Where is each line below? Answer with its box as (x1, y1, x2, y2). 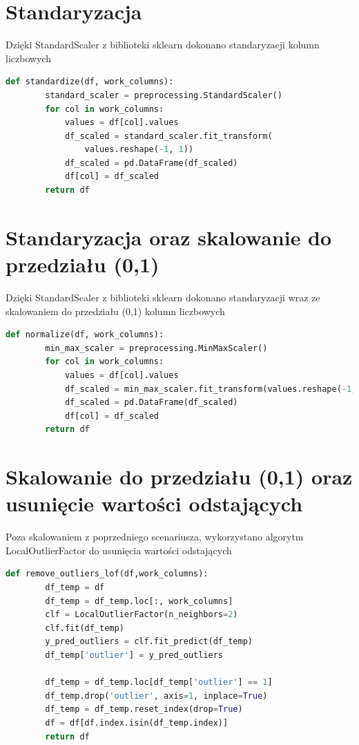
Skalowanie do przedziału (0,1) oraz (6, 462, 353, 491)
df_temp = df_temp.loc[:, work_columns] (45, 596, 233, 606)
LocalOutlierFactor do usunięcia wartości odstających (6, 543, 232, 557)
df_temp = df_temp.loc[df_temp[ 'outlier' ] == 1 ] (45, 677, 273, 688)
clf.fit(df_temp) (45, 623, 124, 633)
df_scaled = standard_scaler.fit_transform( (64, 131, 273, 141)
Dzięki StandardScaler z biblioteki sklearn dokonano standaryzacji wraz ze (6, 290, 320, 304)
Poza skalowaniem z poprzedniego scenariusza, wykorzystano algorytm (6, 529, 304, 544)
